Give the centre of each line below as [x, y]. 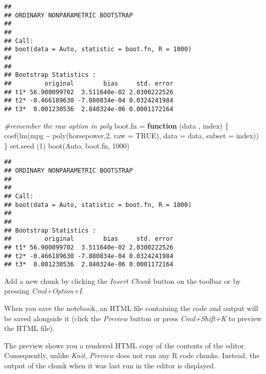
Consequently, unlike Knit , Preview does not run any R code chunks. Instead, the [132, 355]
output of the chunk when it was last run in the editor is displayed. [110, 365]
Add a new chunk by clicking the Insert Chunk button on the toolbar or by [122, 280]
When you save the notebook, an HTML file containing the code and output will [131, 308]
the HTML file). [30, 328]
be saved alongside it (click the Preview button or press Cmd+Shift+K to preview [133, 318]
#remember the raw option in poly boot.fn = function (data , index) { [117, 125]
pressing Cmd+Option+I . [44, 291]
